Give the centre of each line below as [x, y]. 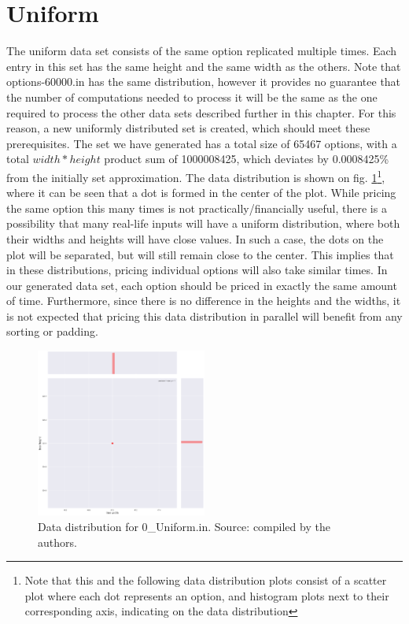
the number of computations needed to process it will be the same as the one [192, 97]
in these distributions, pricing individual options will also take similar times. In [197, 270]
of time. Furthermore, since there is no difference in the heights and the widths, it [204, 301]
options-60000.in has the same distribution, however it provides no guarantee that [204, 82]
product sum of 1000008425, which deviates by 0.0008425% [247, 159]
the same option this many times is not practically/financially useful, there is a [197, 208]
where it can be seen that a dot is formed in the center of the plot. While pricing [201, 193]
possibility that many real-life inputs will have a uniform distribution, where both [203, 223]
